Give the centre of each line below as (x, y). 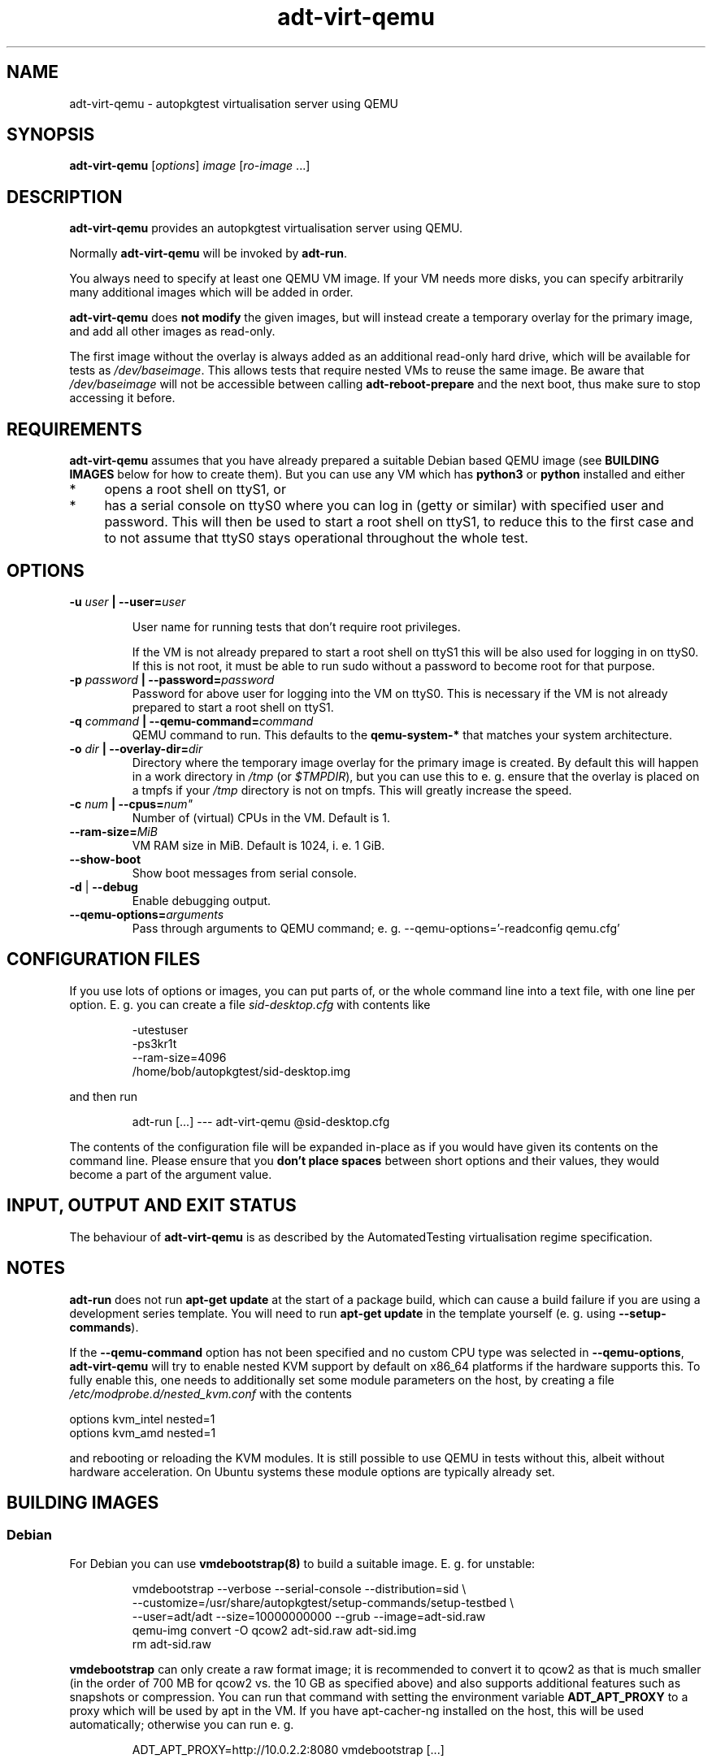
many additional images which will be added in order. (211, 292)
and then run (104, 1096)
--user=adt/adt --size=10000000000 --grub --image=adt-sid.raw (309, 1616)
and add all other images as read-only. (172, 331)
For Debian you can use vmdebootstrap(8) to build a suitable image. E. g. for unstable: (302, 1563)
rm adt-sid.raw (171, 1644)
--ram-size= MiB (113, 831)
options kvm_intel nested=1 (142, 1419)
